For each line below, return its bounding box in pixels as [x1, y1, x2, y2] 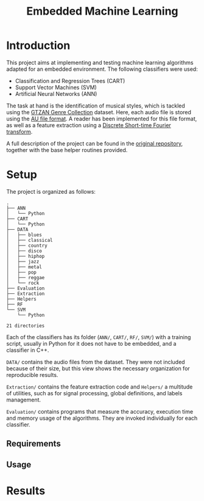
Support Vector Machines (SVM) [15, 84, 97, 91]
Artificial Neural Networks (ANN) [15, 90, 97, 97]
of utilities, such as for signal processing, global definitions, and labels [6, 389, 183, 397]
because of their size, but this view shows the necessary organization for [6, 365, 190, 372]
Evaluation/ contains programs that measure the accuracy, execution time [6, 408, 194, 415]
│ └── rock [6, 280, 40, 286]
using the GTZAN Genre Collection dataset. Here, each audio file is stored [6, 108, 192, 115]
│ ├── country [6, 243, 47, 249]
